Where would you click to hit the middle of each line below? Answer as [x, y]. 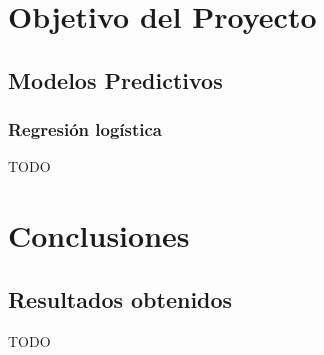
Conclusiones [99, 235]
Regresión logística [85, 129]
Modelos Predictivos [115, 79]
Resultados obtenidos [120, 298]
